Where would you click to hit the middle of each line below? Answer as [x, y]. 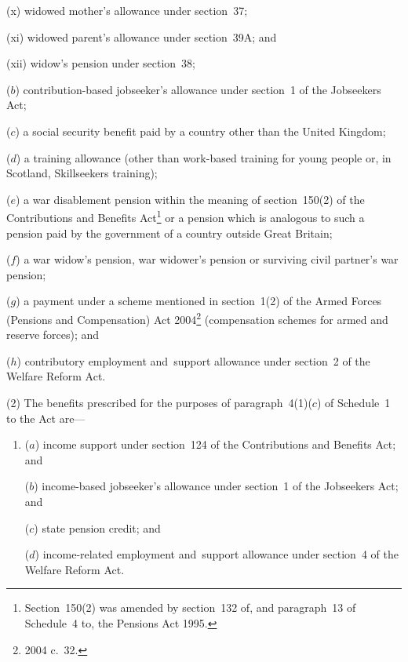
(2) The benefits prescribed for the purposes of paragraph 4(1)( [159, 402]
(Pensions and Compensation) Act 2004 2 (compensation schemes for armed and [197, 318]
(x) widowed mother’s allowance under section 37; [127, 10]
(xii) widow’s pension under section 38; [101, 63]
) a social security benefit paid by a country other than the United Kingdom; [200, 131]
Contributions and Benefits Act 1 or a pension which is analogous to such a [186, 216]
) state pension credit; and [97, 527]
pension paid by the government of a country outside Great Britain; [169, 233]
